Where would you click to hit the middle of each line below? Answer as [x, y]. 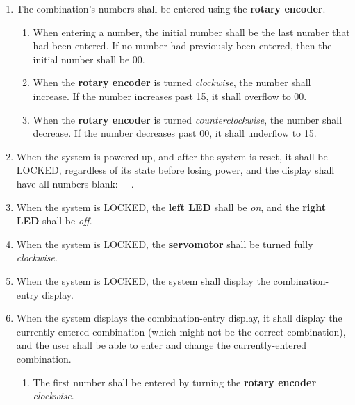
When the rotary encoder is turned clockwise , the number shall [172, 82]
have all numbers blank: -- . [75, 183]
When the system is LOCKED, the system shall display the [143, 280]
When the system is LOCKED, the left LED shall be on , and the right [171, 207]
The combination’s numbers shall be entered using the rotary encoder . [171, 8]
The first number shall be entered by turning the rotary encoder [175, 382]
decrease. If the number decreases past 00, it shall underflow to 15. [175, 133]
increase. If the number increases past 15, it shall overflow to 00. [170, 96]
